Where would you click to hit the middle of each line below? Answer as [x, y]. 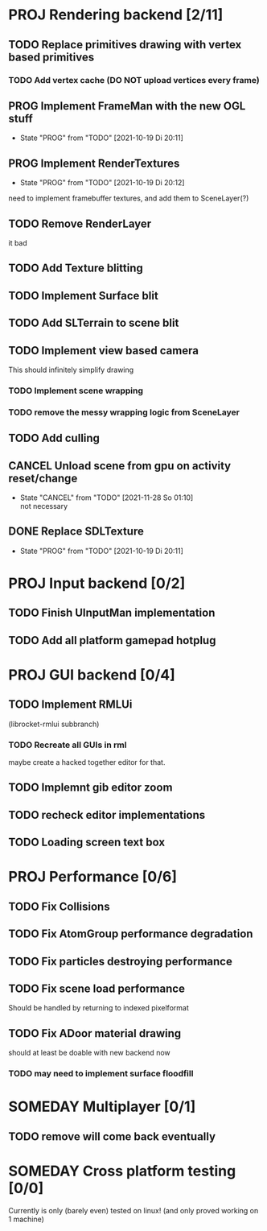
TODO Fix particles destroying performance [121, 961]
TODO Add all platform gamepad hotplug [112, 640]
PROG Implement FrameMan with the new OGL [127, 106]
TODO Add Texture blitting [76, 269]
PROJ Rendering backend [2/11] [116, 15]
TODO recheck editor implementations [107, 815]
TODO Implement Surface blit [83, 295]
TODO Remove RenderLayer [80, 223]
